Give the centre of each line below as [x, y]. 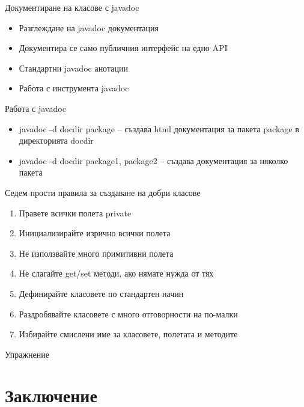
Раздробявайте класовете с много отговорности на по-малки [128, 314]
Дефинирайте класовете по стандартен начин [101, 293]
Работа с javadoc [35, 108]
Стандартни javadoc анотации [73, 68]
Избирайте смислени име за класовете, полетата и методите [128, 334]
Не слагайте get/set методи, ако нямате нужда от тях [116, 273]
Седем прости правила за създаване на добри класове [103, 192]
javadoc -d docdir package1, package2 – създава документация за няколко [154, 160]
